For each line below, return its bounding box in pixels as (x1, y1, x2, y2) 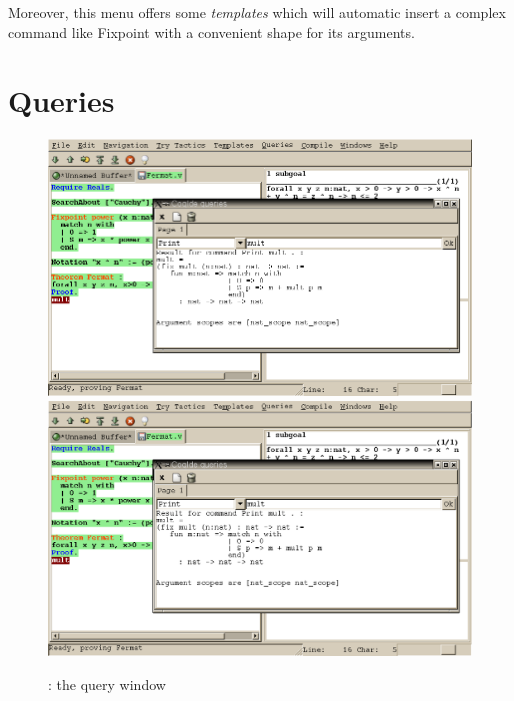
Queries (8, 80, 115, 121)
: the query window (48, 674, 166, 695)
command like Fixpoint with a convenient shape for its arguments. (8, 21, 415, 42)
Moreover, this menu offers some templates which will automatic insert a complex (8, 2, 506, 22)
